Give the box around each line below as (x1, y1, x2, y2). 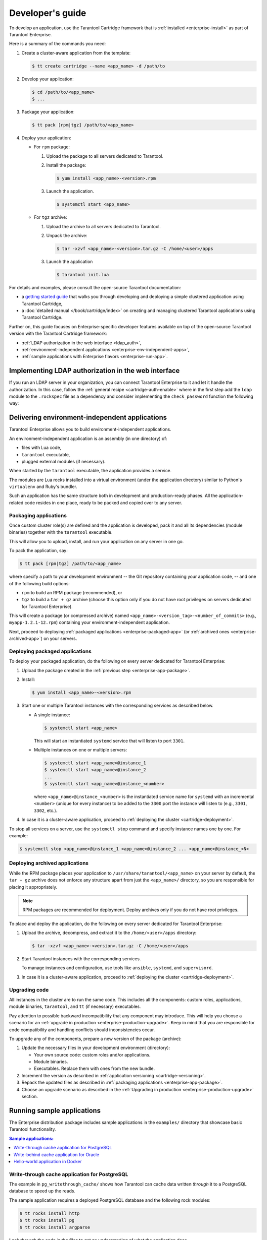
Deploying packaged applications (9, 648, 91, 655)
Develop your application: (21, 76, 74, 82)
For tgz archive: (34, 214, 67, 220)
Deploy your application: (21, 135, 72, 141)
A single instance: (34, 712, 70, 718)
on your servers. (44, 635, 77, 642)
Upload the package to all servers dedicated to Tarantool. (46, 153, 164, 159)
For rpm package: (34, 144, 70, 150)
